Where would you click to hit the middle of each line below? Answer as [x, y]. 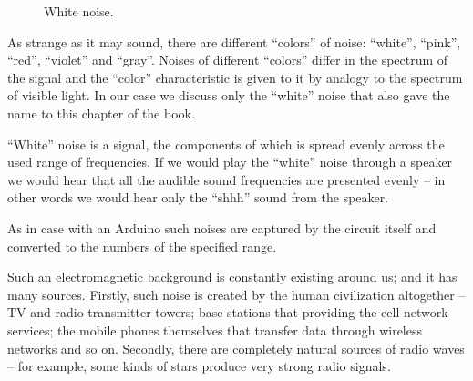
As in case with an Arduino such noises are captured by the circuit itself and [222, 227]
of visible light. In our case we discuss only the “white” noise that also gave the [229, 95]
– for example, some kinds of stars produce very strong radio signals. [199, 366]
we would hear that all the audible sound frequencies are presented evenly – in [226, 179]
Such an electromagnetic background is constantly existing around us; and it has [232, 277]
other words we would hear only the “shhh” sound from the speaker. [198, 197]
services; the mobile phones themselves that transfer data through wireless [215, 330]
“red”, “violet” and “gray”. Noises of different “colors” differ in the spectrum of [228, 60]
